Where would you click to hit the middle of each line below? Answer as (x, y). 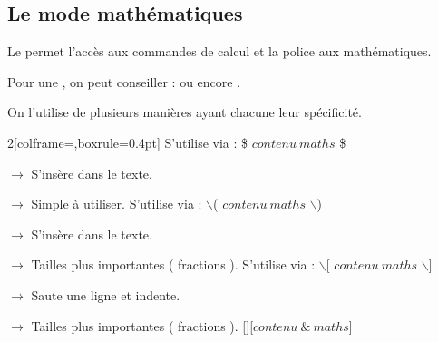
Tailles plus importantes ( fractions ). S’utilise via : (173, 264)
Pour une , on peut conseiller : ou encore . (124, 81)
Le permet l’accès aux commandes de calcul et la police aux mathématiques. (219, 51)
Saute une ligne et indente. (106, 294)
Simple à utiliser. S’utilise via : (117, 204)
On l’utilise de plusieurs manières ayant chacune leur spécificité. (185, 112)
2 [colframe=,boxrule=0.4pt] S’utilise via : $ (128, 142)
